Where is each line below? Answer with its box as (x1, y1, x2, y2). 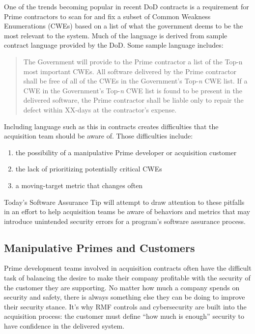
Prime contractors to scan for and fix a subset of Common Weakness (4, 11, 211, 21)
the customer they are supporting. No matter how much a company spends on (4, 282, 240, 292)
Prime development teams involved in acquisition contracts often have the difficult (4, 263, 252, 273)
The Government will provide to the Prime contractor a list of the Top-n (23, 56, 243, 66)
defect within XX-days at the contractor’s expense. (23, 104, 177, 114)
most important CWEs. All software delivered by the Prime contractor (23, 66, 237, 76)
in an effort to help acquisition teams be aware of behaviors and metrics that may (4, 206, 250, 217)
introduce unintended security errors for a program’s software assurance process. (4, 216, 246, 226)
